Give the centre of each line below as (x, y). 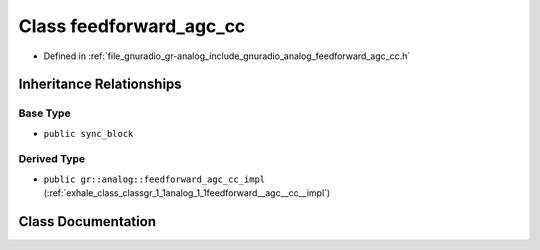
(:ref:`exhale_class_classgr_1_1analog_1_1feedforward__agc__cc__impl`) (187, 193)
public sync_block (88, 133)
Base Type (44, 113)
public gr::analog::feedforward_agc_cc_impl (154, 179)
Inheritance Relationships (100, 84)
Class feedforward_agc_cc (132, 26)
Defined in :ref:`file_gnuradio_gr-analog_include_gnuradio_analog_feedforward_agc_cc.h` (227, 56)
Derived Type (51, 159)
